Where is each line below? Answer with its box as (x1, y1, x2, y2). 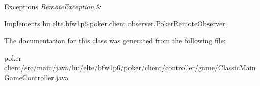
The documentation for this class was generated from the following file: (4, 35, 226, 46)
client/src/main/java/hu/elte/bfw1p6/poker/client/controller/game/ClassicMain (4, 62, 256, 73)
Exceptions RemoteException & (4, 1, 102, 11)
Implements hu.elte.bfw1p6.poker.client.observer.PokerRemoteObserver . (4, 18, 227, 28)
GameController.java (4, 72, 69, 82)
